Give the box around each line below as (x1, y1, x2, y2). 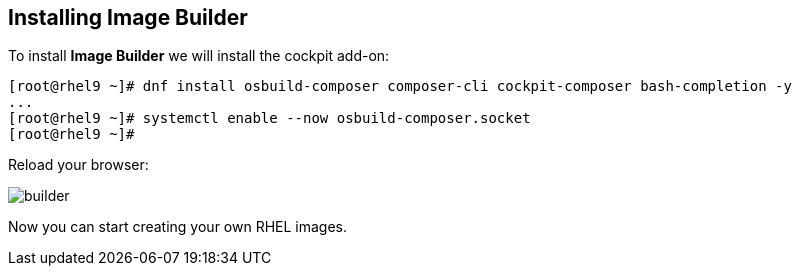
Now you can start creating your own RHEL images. (8, 218, 348, 236)
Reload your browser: (8, 156, 149, 174)
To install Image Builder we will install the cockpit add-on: (8, 47, 390, 65)
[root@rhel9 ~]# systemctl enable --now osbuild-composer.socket (8, 110, 531, 127)
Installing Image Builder (8, 5, 248, 30)
